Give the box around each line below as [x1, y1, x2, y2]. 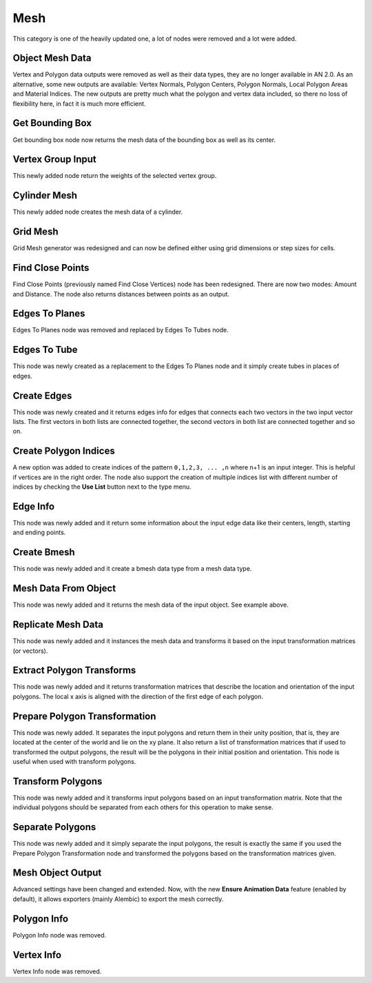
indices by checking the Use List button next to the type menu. [12, 483, 192, 491]
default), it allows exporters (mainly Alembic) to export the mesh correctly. [12, 895, 224, 903]
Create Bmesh [12, 547, 75, 558]
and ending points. [12, 528, 66, 537]
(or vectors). [12, 647, 48, 655]
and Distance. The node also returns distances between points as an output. [12, 290, 230, 298]
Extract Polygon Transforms [12, 665, 136, 676]
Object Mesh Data [12, 52, 92, 64]
